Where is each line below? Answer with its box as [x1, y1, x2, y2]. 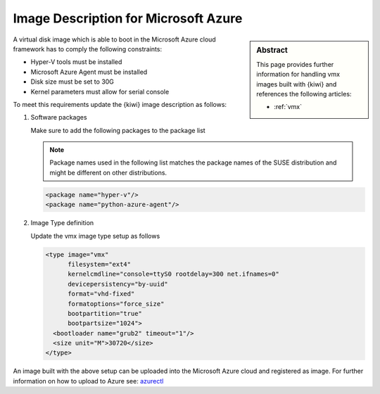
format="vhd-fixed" [68, 290, 135, 298]
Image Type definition [30, 219, 94, 227]
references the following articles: [256, 89, 352, 98]
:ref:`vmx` [274, 103, 303, 111]
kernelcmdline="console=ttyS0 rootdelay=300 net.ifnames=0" [68, 270, 279, 278]
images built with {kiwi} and [256, 80, 337, 88]
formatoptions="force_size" [68, 300, 165, 307]
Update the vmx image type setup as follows [30, 231, 160, 240]
